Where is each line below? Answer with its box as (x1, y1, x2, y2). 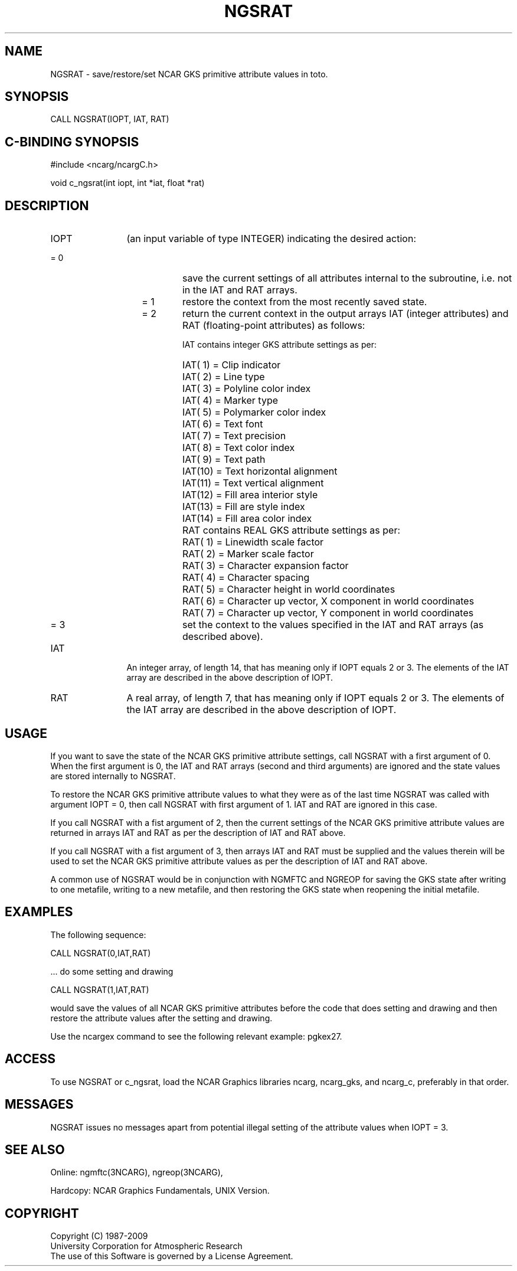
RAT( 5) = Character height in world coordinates (182, 583, 395, 596)
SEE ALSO (5, 1142, 65, 1157)
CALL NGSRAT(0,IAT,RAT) (50, 947, 151, 958)
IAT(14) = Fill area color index (182, 512, 312, 525)
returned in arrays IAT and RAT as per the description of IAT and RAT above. (50, 827, 346, 838)
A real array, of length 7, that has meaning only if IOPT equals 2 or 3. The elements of (126, 692, 505, 704)
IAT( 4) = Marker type (182, 394, 279, 407)
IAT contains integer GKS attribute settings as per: (182, 339, 377, 350)
